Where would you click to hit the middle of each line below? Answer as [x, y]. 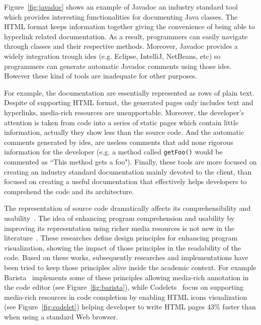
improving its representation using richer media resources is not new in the [119, 228]
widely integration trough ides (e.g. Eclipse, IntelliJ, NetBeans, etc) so [112, 56]
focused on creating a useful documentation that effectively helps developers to [125, 181]
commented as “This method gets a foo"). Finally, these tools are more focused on [130, 161]
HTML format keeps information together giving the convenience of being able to [129, 26]
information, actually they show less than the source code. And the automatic [124, 132]
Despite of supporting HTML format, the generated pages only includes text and [129, 102]
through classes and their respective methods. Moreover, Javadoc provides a [121, 46]
